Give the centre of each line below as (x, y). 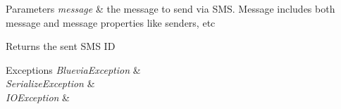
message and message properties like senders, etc (111, 22)
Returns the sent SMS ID (61, 46)
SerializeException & (50, 83)
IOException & (38, 97)
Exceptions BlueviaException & (73, 69)
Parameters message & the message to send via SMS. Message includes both (170, 8)
